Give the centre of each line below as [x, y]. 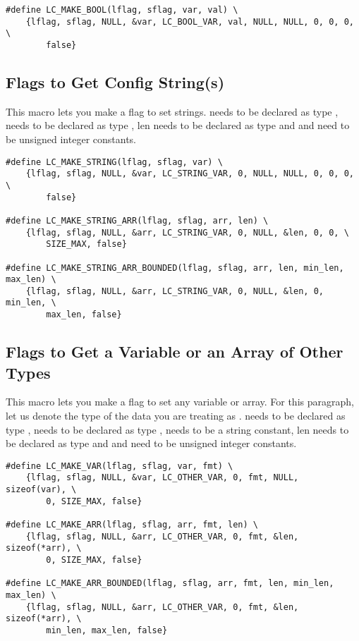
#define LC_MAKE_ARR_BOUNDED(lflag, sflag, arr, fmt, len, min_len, [170, 584]
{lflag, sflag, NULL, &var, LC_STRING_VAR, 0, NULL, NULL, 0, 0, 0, [190, 174]
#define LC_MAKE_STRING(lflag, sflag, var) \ [114, 162]
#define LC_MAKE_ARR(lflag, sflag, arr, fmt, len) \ [132, 525]
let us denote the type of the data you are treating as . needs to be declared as [176, 415]
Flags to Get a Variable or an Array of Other [175, 352]
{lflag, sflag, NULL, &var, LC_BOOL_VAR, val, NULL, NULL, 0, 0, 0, [190, 22]
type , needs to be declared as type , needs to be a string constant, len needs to [177, 429]
